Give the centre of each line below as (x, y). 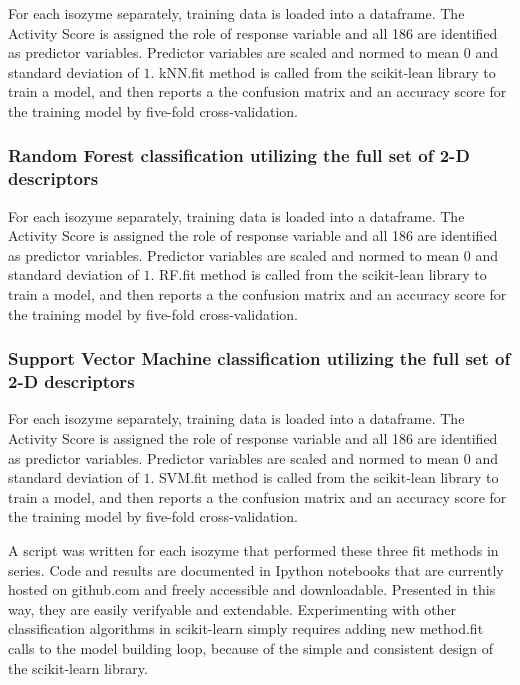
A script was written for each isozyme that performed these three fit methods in (253, 549)
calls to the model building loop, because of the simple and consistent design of (251, 647)
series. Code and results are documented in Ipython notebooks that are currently (256, 569)
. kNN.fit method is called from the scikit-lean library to (323, 71)
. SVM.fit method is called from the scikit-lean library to (324, 477)
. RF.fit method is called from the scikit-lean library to (318, 274)
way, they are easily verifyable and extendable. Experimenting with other (232, 608)
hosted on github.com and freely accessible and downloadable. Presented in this (252, 589)
